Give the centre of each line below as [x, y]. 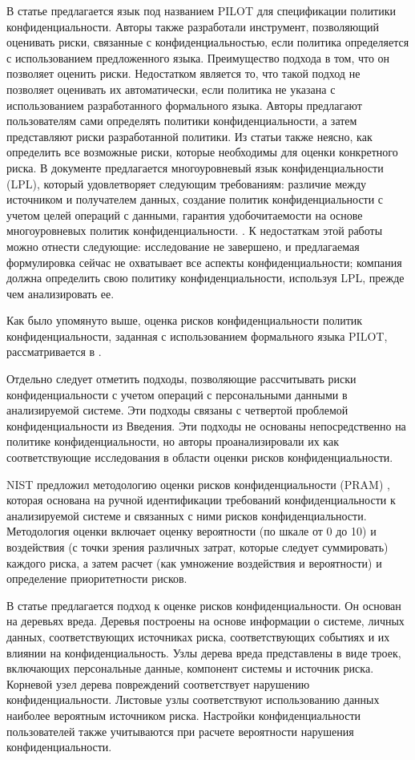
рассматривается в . [54, 352]
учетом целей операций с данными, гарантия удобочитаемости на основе [185, 214]
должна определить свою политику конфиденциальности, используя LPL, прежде [205, 278]
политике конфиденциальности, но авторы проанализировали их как [173, 441]
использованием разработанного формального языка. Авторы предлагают [184, 105]
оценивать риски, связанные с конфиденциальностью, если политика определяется [208, 42]
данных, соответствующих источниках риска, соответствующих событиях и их [198, 636]
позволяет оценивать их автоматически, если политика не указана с [171, 89]
